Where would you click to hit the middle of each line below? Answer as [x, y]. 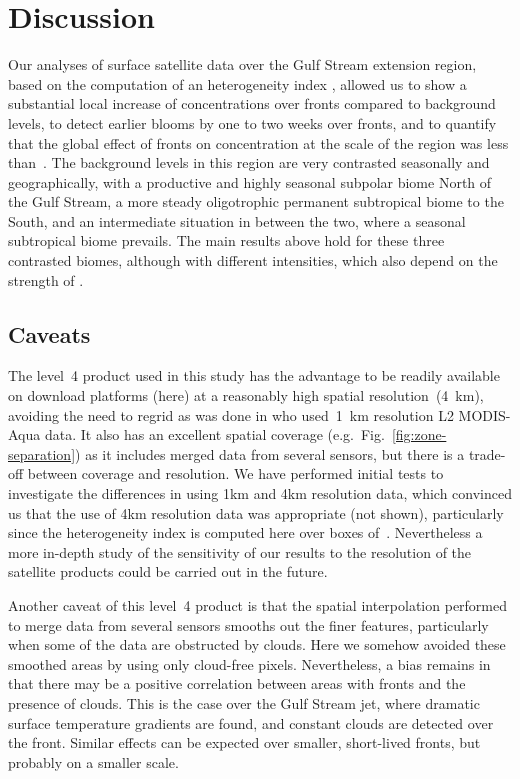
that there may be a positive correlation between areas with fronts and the [237, 683]
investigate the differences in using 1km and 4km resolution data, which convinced [260, 493]
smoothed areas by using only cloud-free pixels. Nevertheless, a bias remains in [249, 663]
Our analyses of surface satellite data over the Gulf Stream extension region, [242, 64]
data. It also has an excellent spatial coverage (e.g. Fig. [214, 434]
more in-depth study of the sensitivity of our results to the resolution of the [240, 551]
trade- [487, 453]
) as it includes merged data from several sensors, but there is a [270, 453]
